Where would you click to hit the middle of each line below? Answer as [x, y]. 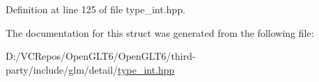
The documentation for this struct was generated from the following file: [160, 32]
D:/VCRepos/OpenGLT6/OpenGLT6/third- [101, 56]
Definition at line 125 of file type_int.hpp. [96, 9]
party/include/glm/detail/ [62, 69]
